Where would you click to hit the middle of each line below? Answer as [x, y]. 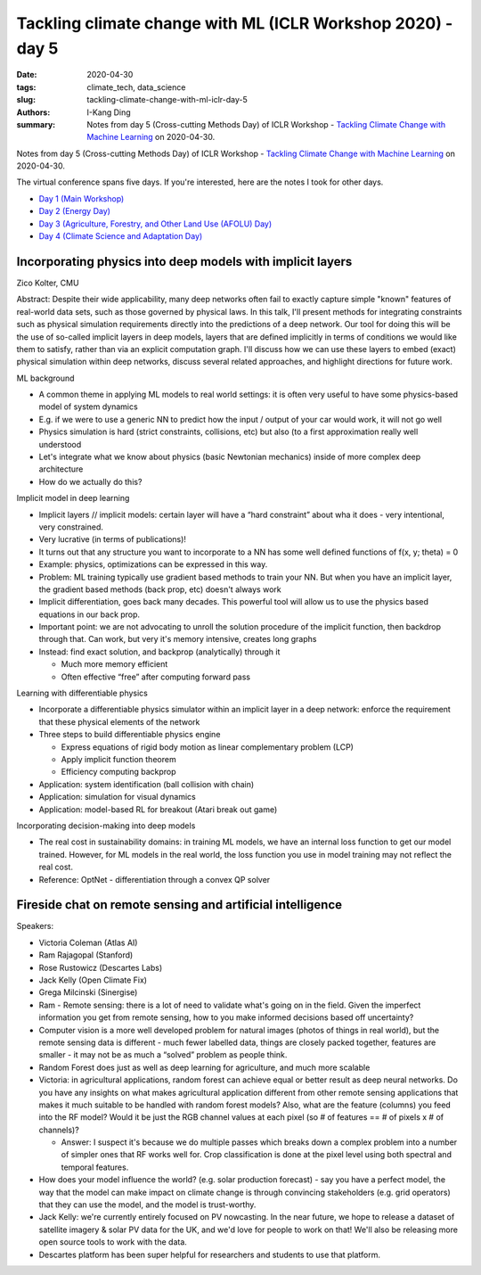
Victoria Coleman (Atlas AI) [88, 942]
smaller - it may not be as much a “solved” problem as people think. [163, 1055]
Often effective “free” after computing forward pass [156, 677]
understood [60, 444]
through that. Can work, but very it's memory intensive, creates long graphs [178, 639]
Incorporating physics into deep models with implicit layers [184, 262]
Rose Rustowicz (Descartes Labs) [101, 967]
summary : [36, 124]
